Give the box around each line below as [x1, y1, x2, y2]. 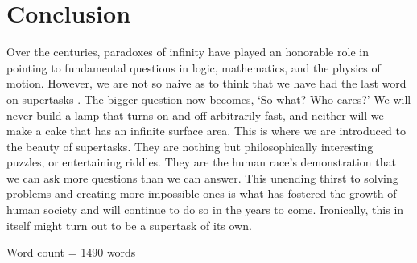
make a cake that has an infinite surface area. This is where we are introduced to [6, 122, 406, 139]
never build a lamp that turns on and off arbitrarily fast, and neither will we [6, 106, 384, 123]
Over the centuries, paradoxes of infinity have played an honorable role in [6, 43, 369, 60]
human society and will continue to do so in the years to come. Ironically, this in [6, 201, 404, 218]
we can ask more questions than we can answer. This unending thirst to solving [6, 169, 398, 186]
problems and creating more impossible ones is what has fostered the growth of [6, 185, 397, 202]
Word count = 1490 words [6, 244, 136, 261]
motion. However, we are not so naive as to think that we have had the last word [6, 75, 407, 92]
